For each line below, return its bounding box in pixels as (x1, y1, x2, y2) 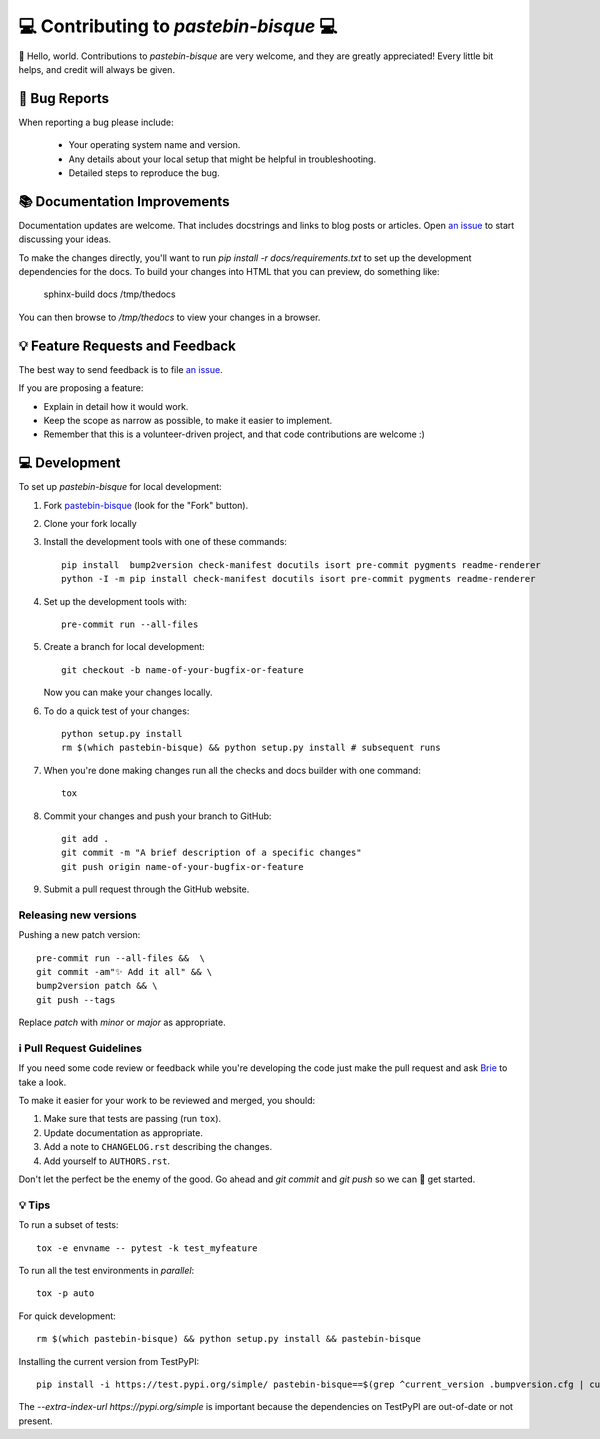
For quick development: (18, 1310, 117, 1322)
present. (18, 1415, 54, 1427)
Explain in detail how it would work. (43, 400, 189, 412)
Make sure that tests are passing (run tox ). (43, 1113, 222, 1125)
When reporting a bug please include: (18, 116, 174, 128)
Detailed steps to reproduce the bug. (68, 167, 220, 179)
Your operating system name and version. (68, 139, 241, 151)
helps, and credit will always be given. (18, 63, 175, 75)
